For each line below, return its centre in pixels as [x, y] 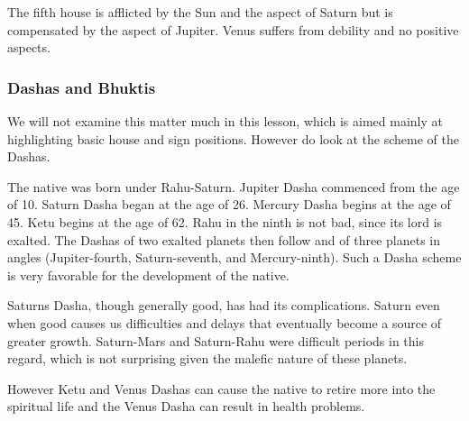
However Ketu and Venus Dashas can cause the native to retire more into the [221, 388]
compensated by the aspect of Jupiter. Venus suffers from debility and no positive [233, 29]
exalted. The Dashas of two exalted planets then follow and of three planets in [224, 239]
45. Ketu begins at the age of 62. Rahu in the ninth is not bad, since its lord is [225, 221]
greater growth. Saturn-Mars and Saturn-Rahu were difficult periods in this [216, 340]
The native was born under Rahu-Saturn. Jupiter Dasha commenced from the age [234, 186]
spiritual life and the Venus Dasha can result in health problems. [186, 406]
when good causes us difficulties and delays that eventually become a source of [225, 322]
